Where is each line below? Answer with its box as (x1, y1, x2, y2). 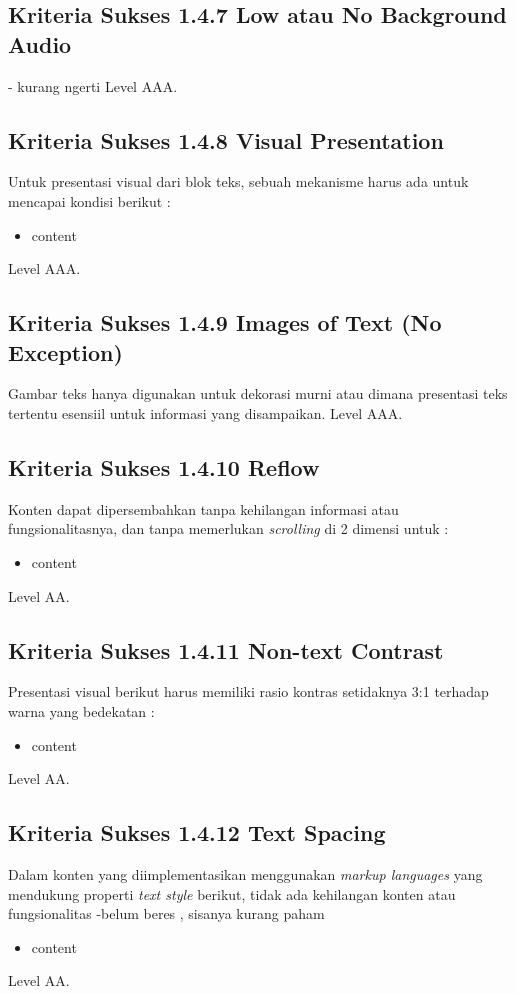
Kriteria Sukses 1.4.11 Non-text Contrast (8, 634, 444, 665)
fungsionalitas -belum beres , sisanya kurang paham (8, 903, 325, 924)
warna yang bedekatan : (8, 700, 155, 721)
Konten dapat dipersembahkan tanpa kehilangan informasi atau (8, 498, 399, 519)
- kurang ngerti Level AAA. (8, 75, 178, 96)
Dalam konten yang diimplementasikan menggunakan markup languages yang (8, 863, 483, 884)
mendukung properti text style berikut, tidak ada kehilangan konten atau (8, 883, 456, 904)
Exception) (8, 336, 123, 367)
